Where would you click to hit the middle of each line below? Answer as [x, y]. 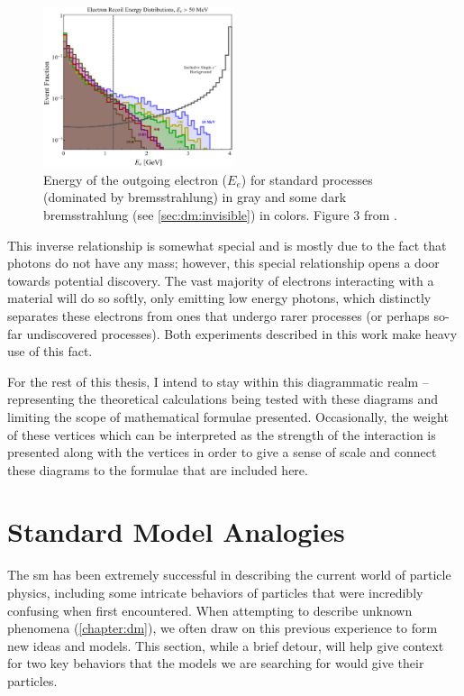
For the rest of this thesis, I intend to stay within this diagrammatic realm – [218, 381]
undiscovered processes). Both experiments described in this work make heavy [242, 333]
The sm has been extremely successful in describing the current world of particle [229, 575]
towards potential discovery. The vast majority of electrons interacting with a [221, 280]
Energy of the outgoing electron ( [136, 179]
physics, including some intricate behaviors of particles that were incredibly [215, 593]
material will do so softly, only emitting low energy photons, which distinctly [219, 298]
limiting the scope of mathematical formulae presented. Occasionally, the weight [228, 416]
